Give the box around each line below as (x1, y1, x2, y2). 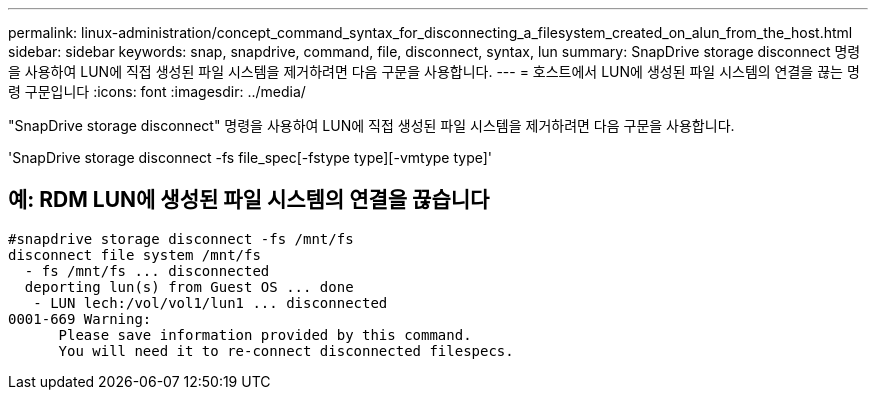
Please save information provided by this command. (58, 326, 472, 343)
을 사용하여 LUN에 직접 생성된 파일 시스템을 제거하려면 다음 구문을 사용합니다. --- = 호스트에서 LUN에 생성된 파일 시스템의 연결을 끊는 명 (8, 63, 860, 80)
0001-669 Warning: (8, 310, 152, 327)
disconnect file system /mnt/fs (8, 246, 261, 263)
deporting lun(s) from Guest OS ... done (24, 278, 354, 295)
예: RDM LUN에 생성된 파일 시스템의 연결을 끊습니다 (8, 187, 490, 213)
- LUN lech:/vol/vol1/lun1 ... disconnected (33, 294, 388, 311)
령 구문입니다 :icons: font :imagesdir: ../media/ (8, 83, 306, 100)
